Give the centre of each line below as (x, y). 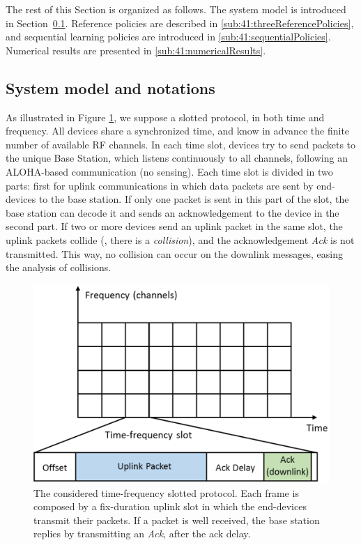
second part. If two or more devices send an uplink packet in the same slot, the (174, 226)
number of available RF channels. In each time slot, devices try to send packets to (181, 144)
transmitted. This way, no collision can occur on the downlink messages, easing (174, 253)
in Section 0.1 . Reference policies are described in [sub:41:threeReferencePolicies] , (180, 23)
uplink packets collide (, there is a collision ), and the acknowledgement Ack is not (180, 239)
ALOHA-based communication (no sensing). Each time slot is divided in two (169, 171)
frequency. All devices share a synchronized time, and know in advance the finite (178, 131)
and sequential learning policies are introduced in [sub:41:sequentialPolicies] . (168, 37)
